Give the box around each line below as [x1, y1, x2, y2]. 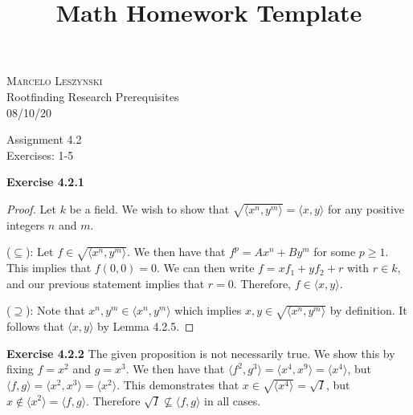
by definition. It [329, 302, 407, 319]
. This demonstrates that [117, 376, 239, 393]
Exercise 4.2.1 [6, 173, 84, 190]
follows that [6, 318, 64, 335]
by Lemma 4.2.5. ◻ [97, 318, 194, 335]
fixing [6, 360, 34, 377]
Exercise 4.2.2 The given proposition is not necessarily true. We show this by [6, 344, 395, 361]
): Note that [26, 302, 85, 319]
